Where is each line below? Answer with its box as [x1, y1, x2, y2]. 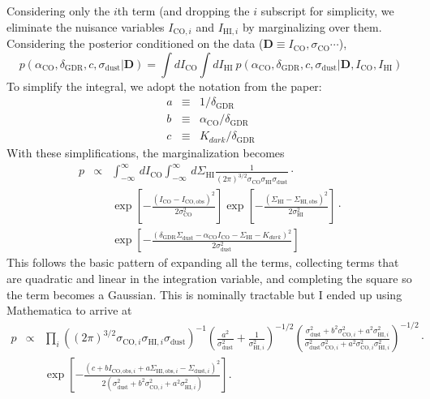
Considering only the [6, 2, 110, 19]
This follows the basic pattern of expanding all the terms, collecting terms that [6, 254, 399, 271]
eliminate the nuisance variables [6, 18, 165, 35]
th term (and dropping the [117, 2, 250, 19]
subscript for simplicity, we [260, 2, 394, 19]
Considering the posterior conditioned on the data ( [6, 35, 264, 52]
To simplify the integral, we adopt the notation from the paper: [6, 77, 322, 94]
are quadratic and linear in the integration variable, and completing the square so [6, 269, 412, 286]
